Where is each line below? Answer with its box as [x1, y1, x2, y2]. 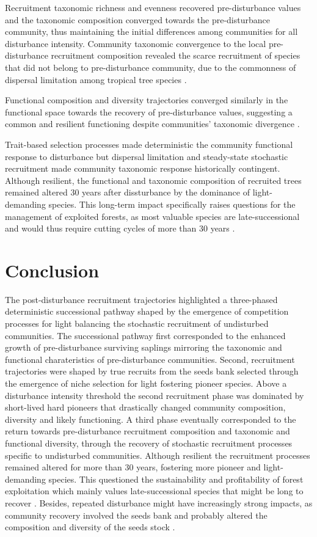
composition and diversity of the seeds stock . [5, 521, 175, 533]
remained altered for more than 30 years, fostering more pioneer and [5, 461, 261, 473]
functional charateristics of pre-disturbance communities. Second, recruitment [5, 353, 295, 365]
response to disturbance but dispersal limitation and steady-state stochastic [5, 150, 288, 163]
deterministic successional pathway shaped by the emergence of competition [5, 305, 289, 318]
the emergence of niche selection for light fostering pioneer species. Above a [5, 376, 287, 389]
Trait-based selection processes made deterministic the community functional [5, 137, 293, 150]
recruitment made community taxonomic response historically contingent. [5, 162, 280, 175]
